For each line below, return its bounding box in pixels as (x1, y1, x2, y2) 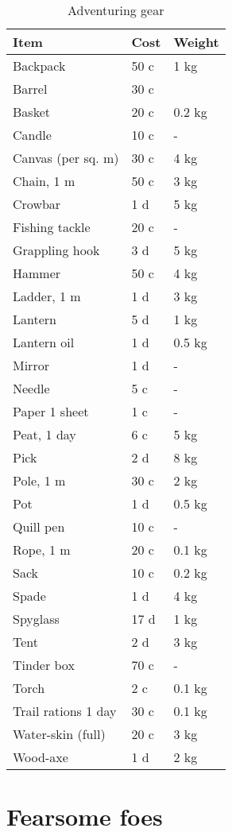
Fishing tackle (13, 218, 91, 236)
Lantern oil (13, 333, 75, 351)
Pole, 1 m (13, 471, 66, 490)
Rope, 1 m (13, 540, 71, 559)
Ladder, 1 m (13, 287, 81, 305)
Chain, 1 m (13, 172, 75, 190)
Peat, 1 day (13, 425, 76, 443)
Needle (13, 379, 50, 397)
